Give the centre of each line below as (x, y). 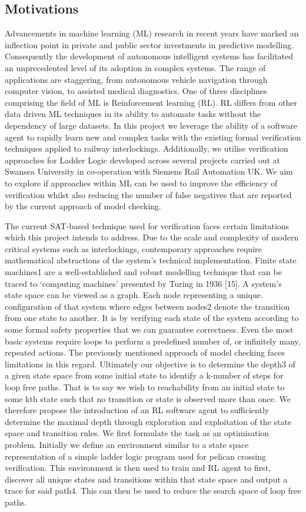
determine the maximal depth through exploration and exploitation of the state (148, 421)
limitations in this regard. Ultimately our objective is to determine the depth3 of (150, 364)
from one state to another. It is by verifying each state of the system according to (152, 318)
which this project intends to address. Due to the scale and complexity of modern (152, 237)
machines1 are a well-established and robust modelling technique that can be (143, 272)
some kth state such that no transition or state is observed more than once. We (148, 398)
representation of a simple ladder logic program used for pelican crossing (135, 456)
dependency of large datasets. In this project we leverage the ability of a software (151, 125)
